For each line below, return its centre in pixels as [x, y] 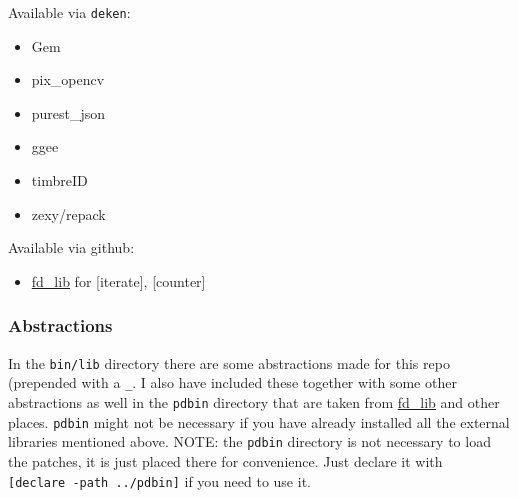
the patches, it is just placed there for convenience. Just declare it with [225, 460]
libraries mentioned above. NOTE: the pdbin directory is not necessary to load [249, 441]
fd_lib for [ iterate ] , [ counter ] [118, 280]
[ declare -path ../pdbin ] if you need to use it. [159, 480]
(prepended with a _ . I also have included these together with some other [232, 382]
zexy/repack [68, 213]
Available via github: [71, 247]
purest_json [68, 112]
